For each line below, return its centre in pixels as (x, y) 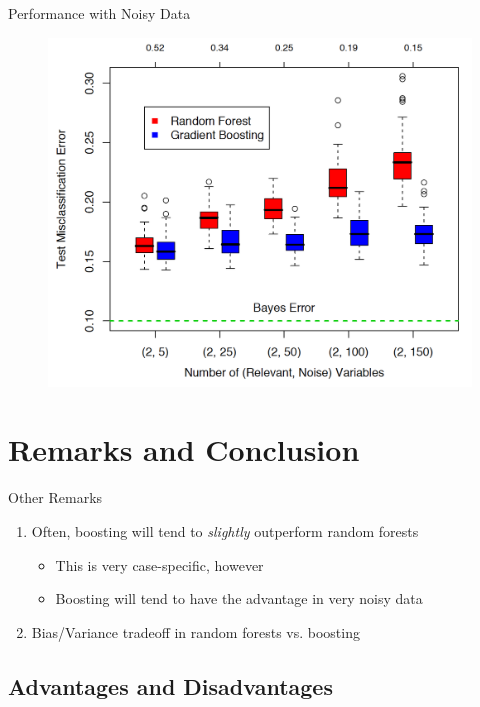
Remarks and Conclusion (184, 449)
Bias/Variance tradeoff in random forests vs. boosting (195, 631)
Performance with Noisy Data (99, 13)
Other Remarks (55, 497)
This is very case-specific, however (159, 564)
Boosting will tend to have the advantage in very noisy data (239, 598)
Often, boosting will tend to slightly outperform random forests (225, 530)
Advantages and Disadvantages (170, 685)
